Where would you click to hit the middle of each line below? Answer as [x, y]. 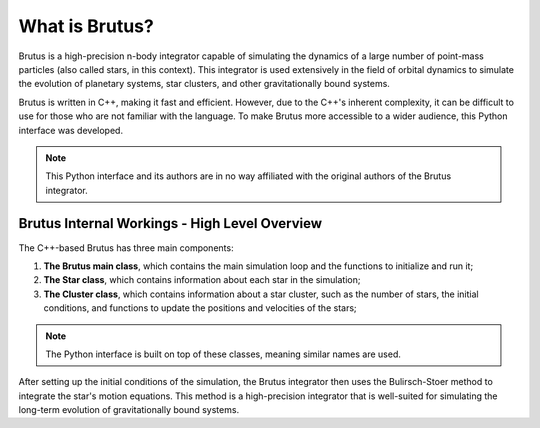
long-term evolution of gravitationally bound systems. [129, 410]
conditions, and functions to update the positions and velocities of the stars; [200, 308]
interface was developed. [71, 130]
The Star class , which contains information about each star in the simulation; [202, 280]
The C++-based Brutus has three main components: [126, 247]
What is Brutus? [86, 26]
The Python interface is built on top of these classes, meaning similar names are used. [223, 354]
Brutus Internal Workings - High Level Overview [170, 223]
